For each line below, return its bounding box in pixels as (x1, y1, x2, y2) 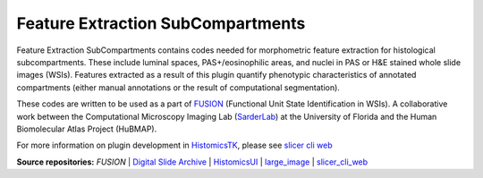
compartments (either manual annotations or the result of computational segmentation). (16, 81, 340, 93)
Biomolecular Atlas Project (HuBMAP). (16, 123, 157, 134)
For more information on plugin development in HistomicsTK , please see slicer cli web (16, 140, 333, 151)
